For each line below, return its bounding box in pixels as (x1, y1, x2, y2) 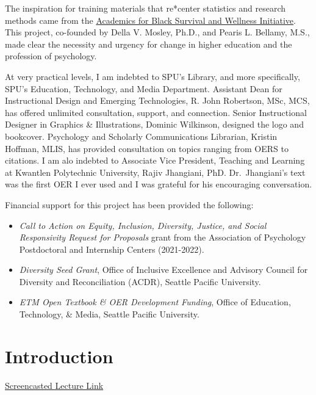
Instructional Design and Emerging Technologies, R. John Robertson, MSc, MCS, (5, 94, 310, 107)
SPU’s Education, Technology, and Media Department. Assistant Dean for (5, 82, 282, 95)
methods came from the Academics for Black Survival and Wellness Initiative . (5, 13, 296, 26)
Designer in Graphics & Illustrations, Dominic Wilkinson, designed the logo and (5, 118, 304, 131)
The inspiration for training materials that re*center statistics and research (5, 2, 286, 14)
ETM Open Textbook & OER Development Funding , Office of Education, (19, 295, 291, 308)
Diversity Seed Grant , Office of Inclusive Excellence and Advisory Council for (19, 263, 308, 276)
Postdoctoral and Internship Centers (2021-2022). (19, 242, 204, 255)
